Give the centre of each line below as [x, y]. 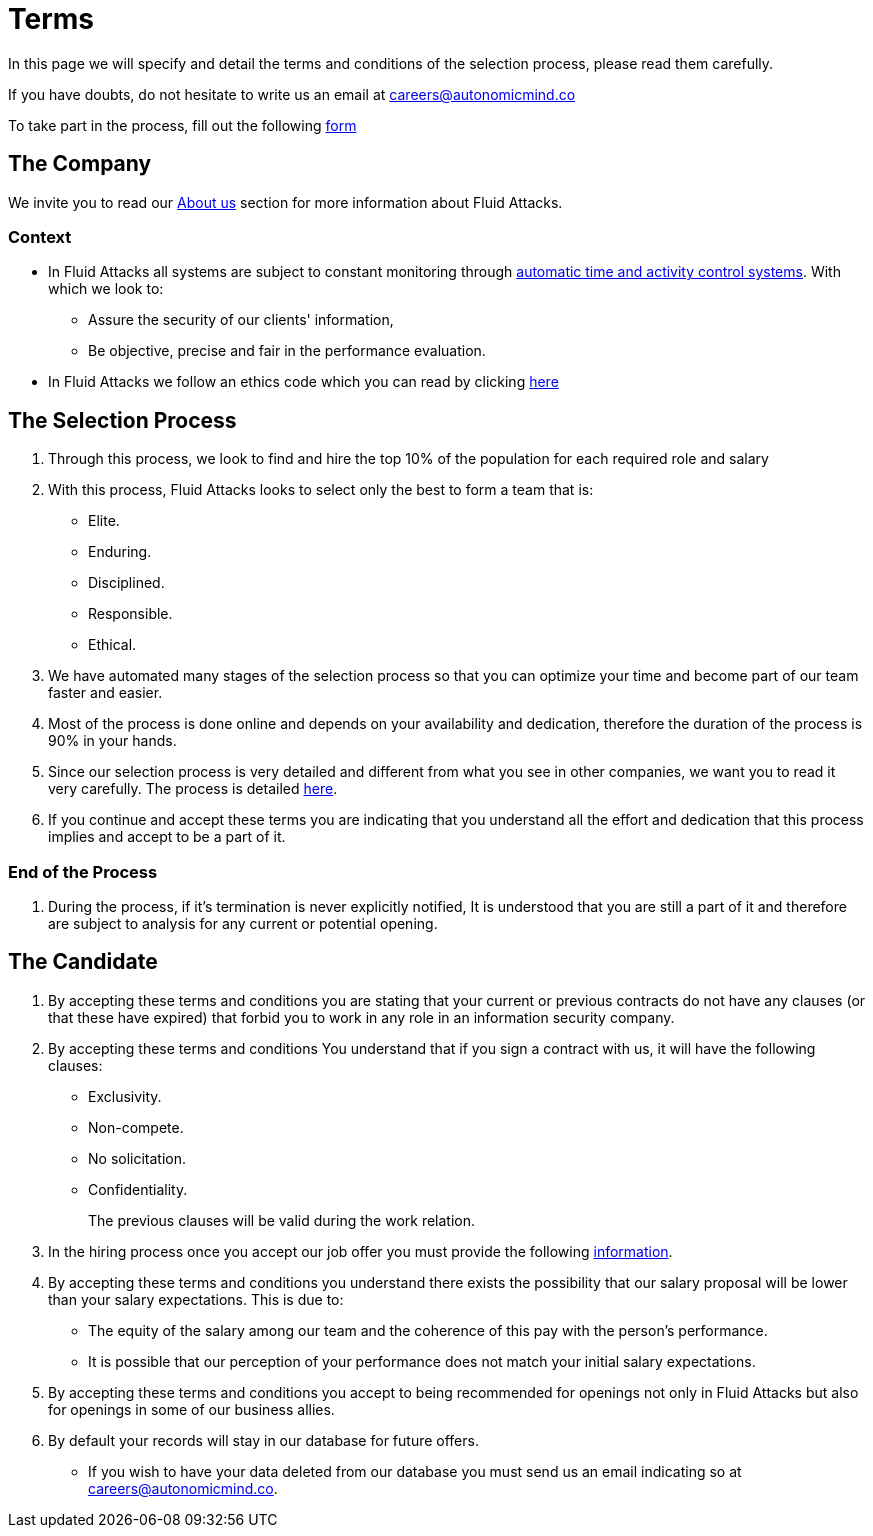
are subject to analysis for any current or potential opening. [243, 923]
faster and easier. [105, 693]
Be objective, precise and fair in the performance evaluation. [287, 351]
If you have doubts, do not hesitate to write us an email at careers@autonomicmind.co [292, 94]
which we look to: [106, 289]
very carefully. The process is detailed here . [193, 789]
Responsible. [130, 614]
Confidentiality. [138, 1189]
